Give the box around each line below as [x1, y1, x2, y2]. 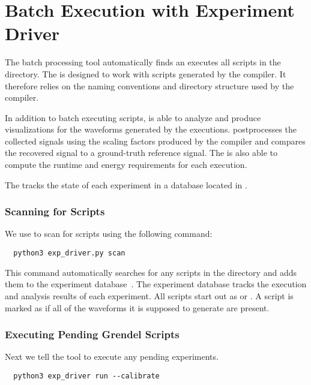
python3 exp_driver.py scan [13, 249, 125, 258]
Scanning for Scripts [5, 204, 105, 219]
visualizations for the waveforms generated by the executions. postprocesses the [5, 123, 297, 136]
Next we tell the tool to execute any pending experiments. [5, 350, 219, 363]
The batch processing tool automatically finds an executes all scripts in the [5, 56, 281, 68]
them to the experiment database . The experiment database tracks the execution [5, 278, 307, 290]
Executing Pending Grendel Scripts [5, 327, 180, 342]
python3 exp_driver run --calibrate [13, 371, 160, 380]
